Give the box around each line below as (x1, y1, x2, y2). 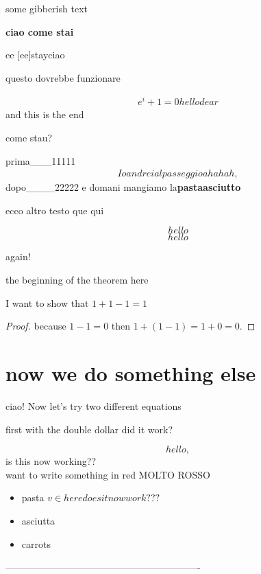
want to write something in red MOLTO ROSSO (5, 467, 210, 481)
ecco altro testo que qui (5, 203, 104, 217)
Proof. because (5, 319, 66, 333)
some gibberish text (5, 1, 88, 15)
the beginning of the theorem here (5, 273, 149, 287)
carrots (21, 536, 51, 551)
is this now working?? (5, 454, 97, 468)
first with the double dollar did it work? (5, 422, 173, 436)
